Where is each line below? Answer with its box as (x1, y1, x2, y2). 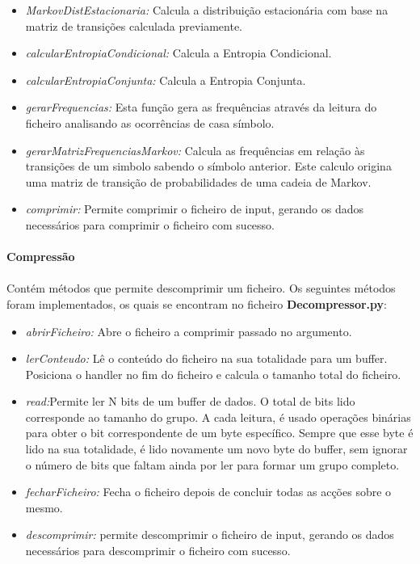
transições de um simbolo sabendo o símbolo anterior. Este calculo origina (25, 158, 392, 175)
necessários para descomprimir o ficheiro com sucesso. (25, 542, 291, 559)
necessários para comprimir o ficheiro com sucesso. (25, 216, 275, 233)
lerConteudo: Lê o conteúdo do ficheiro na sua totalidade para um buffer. (25, 350, 388, 367)
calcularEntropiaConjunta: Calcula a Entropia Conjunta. (25, 71, 306, 88)
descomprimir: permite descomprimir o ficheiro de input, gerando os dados (25, 526, 394, 543)
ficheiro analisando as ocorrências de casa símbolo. (25, 114, 275, 131)
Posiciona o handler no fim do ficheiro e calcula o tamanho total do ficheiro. (25, 365, 401, 382)
